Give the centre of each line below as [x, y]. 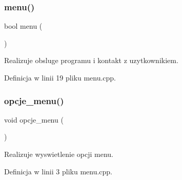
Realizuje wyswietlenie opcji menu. [59, 154]
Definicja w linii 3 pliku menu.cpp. [58, 171]
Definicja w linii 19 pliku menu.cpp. [60, 77]
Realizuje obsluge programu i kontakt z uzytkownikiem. [91, 60]
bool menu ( [23, 26]
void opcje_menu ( [34, 119]
